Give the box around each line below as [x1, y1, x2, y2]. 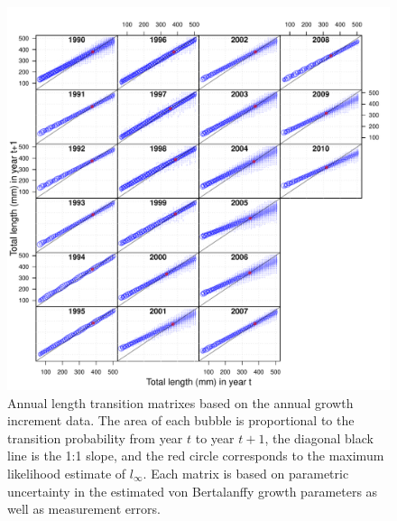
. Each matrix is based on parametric [143, 463, 349, 482]
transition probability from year [7, 428, 183, 447]
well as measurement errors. [7, 499, 161, 518]
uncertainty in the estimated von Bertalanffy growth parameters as [7, 481, 378, 500]
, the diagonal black [264, 428, 374, 447]
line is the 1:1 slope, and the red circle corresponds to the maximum [7, 446, 384, 465]
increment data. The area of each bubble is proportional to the [7, 411, 355, 430]
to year [195, 428, 235, 447]
